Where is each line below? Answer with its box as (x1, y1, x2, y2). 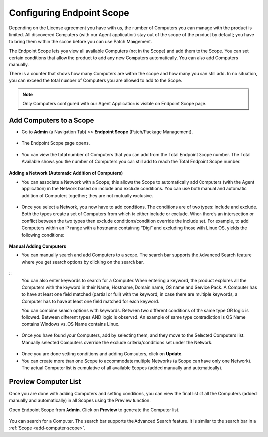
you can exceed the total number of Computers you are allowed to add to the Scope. (9, 77, 182, 84)
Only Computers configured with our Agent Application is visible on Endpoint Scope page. (22, 101, 207, 107)
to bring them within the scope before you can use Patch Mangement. (9, 39, 152, 45)
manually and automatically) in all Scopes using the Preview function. (9, 397, 151, 404)
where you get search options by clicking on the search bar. (21, 259, 144, 265)
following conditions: (21, 232, 65, 238)
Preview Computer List (9, 377, 81, 386)
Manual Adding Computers (9, 243, 67, 249)
